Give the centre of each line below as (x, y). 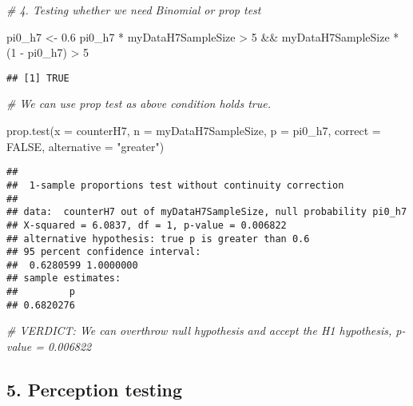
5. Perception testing (95, 390)
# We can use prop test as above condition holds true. (139, 103)
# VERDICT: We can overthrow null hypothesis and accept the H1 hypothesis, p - (206, 330)
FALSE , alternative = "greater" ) (85, 146)
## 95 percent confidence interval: (104, 252)
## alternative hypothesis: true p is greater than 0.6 (158, 239)
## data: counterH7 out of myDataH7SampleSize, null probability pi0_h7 (207, 212)
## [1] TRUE (38, 78)
